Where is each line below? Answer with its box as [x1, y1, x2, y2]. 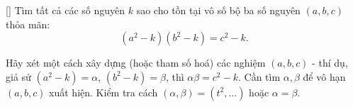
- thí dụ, [312, 55, 348, 70]
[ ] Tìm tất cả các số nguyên [6, 3, 125, 17]
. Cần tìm [237, 69, 281, 84]
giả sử [6, 69, 31, 84]
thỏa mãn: [6, 16, 50, 31]
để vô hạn [303, 69, 346, 84]
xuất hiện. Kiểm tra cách [49, 84, 158, 99]
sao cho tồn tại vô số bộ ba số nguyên [136, 3, 301, 17]
